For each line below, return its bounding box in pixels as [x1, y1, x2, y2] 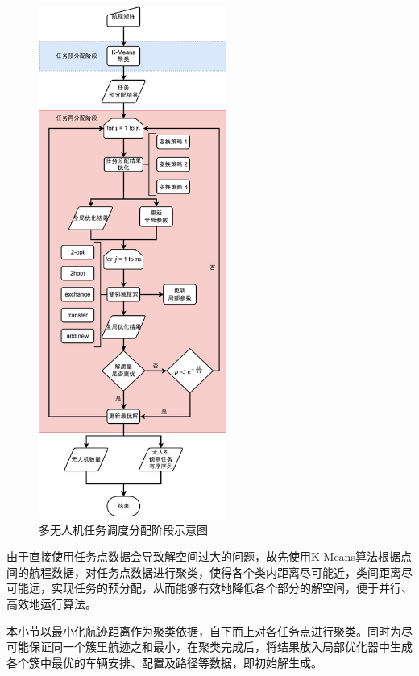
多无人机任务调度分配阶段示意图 [39, 520, 208, 537]
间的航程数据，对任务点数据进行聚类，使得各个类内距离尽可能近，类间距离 [6, 563, 401, 580]
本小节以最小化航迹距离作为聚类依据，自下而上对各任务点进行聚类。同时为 [6, 622, 401, 639]
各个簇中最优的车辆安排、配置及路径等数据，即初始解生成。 [6, 653, 322, 670]
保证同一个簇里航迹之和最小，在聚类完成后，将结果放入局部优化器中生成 [28, 638, 413, 655]
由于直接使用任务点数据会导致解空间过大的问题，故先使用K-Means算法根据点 [6, 548, 412, 565]
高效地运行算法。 [6, 595, 97, 612]
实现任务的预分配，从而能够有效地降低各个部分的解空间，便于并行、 [51, 579, 413, 596]
